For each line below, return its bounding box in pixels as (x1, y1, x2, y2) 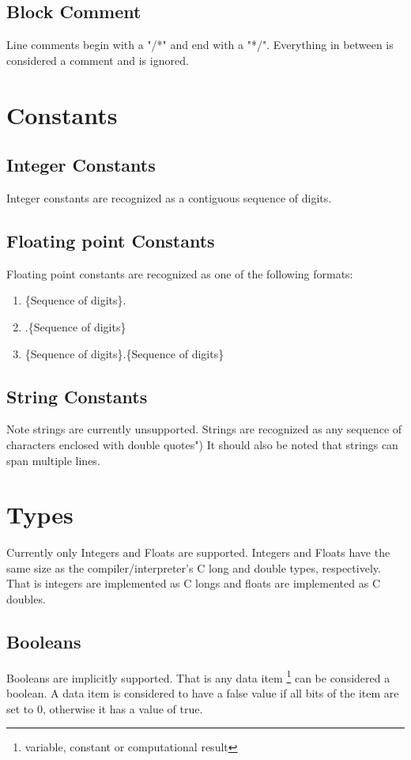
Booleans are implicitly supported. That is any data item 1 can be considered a (6, 667, 390, 686)
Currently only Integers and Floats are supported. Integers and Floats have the (6, 544, 390, 561)
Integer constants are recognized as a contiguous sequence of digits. (6, 189, 332, 206)
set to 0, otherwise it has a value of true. (6, 700, 203, 717)
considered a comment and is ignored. (6, 51, 189, 68)
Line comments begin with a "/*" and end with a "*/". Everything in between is (6, 36, 394, 53)
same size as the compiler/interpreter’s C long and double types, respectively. (6, 559, 381, 576)
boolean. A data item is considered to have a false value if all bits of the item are (6, 685, 399, 701)
